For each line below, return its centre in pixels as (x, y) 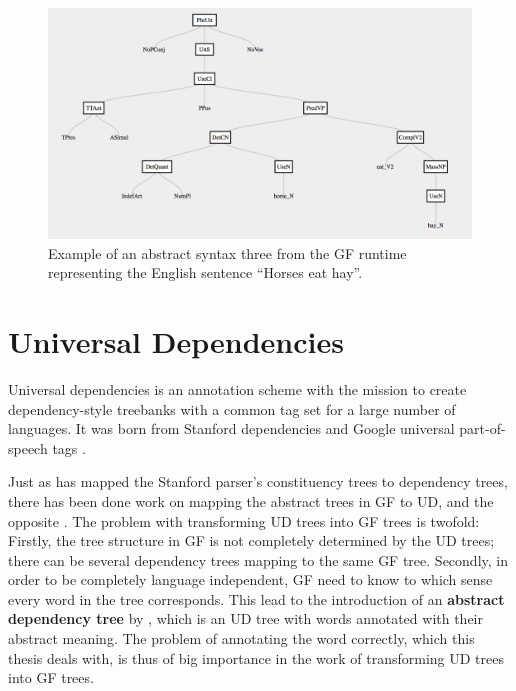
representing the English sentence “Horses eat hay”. (205, 272)
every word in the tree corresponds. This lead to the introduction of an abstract (256, 598)
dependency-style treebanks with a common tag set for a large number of (232, 408)
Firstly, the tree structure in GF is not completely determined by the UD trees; (251, 540)
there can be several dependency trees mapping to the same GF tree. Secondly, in (258, 559)
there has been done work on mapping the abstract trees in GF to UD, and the (251, 500)
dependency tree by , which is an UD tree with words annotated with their (246, 618)
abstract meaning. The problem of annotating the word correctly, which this (241, 638)
